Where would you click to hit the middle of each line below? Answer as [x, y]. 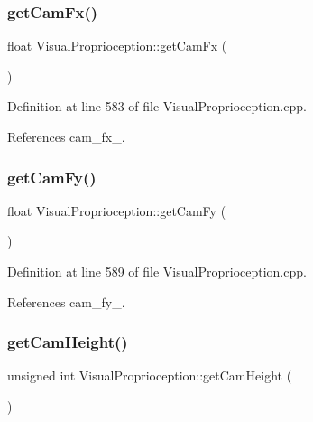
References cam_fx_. [66, 136]
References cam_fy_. [66, 301]
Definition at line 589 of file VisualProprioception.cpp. [157, 271]
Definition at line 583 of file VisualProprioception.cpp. [157, 106]
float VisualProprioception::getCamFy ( [117, 210]
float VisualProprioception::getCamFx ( [117, 46]
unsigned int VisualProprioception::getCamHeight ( [150, 375]
